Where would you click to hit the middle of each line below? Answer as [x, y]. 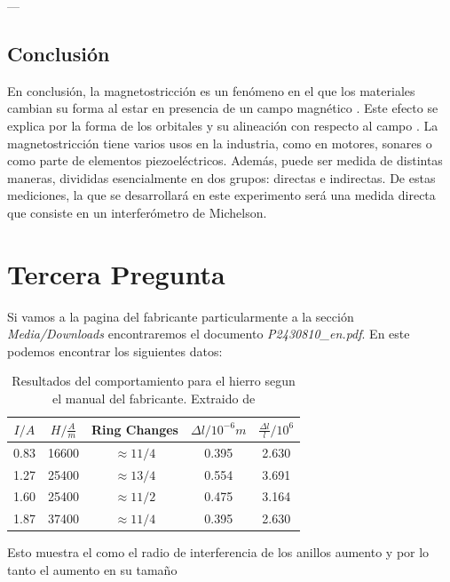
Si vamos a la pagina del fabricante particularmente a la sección [181, 316]
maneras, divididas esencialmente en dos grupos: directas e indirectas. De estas [221, 177]
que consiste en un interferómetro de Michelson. [137, 212]
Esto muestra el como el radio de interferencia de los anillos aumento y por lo [218, 552]
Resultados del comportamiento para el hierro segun [154, 381]
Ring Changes [134, 429]
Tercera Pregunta [116, 273]
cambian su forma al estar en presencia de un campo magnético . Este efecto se [223, 108]
